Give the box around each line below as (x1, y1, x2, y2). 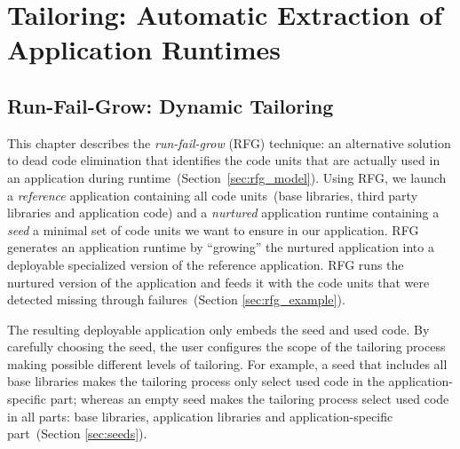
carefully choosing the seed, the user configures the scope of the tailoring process (7, 337, 446, 356)
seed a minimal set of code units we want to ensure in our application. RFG (7, 220, 419, 239)
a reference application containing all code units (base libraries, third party (7, 185, 418, 204)
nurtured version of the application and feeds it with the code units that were (7, 272, 430, 291)
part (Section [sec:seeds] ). (7, 424, 147, 443)
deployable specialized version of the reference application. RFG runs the (7, 255, 404, 273)
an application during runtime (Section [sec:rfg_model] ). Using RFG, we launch (7, 168, 447, 186)
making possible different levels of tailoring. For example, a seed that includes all (7, 354, 448, 373)
